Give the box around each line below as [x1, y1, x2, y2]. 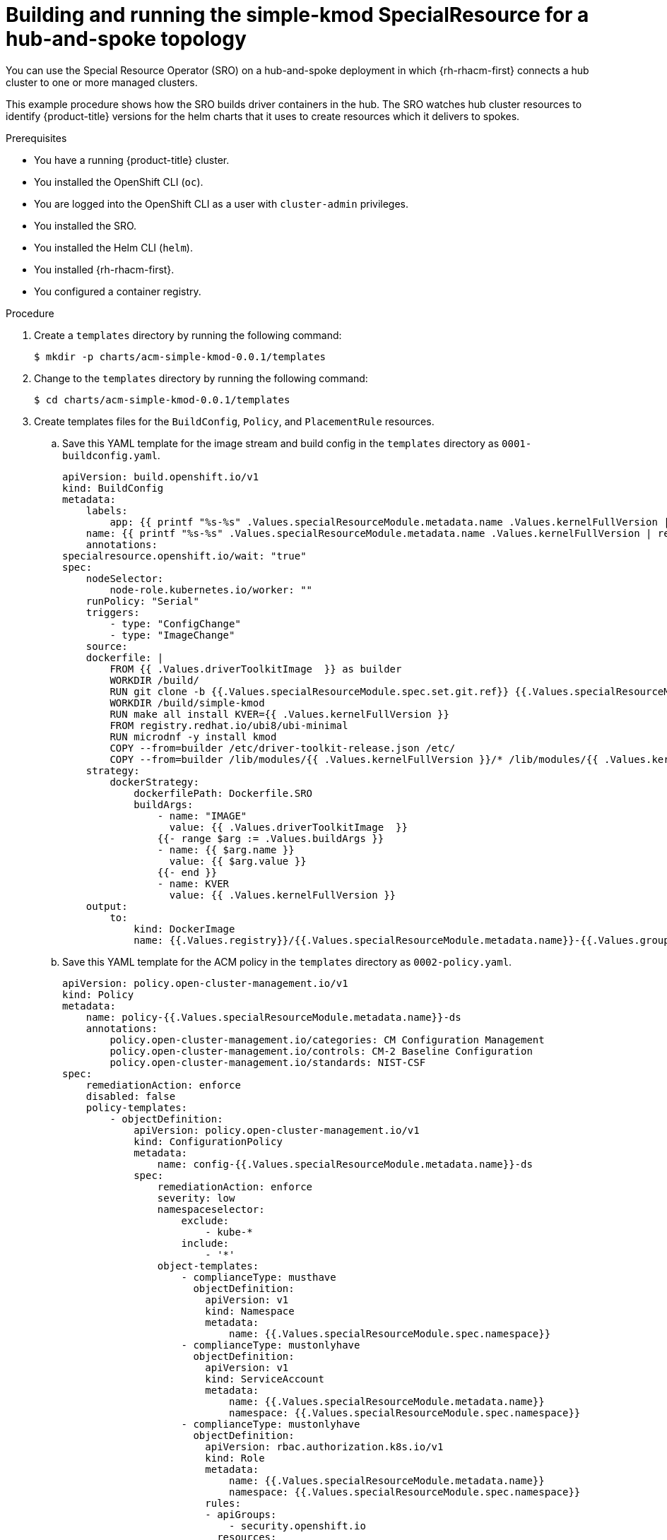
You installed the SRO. [34, 219, 137, 232]
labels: [85, 504, 128, 516]
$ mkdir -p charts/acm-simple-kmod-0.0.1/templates [34, 350, 326, 362]
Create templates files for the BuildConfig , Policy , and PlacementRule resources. [34, 415, 435, 427]
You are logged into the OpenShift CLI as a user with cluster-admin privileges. [34, 197, 409, 210]
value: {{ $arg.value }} [169, 855, 307, 867]
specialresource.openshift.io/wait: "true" [62, 550, 307, 562]
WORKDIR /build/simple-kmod [110, 697, 265, 709]
